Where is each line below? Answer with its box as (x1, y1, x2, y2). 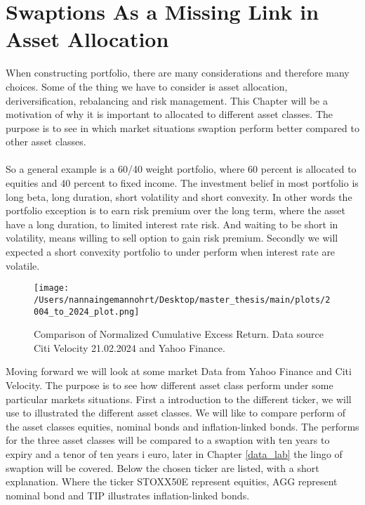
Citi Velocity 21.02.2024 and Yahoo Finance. (34, 340, 225, 355)
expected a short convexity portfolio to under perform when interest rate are (6, 244, 336, 259)
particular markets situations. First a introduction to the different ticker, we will (6, 391, 352, 406)
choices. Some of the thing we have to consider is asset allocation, (6, 79, 288, 93)
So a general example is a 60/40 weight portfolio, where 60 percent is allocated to (6, 162, 357, 176)
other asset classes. (6, 134, 86, 149)
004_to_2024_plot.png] (34, 306, 140, 317)
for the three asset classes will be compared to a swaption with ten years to (6, 433, 330, 447)
